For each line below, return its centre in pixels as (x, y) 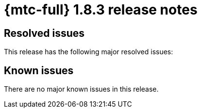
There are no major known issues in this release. (81, 89)
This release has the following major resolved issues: (89, 52)
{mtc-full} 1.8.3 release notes (101, 10)
